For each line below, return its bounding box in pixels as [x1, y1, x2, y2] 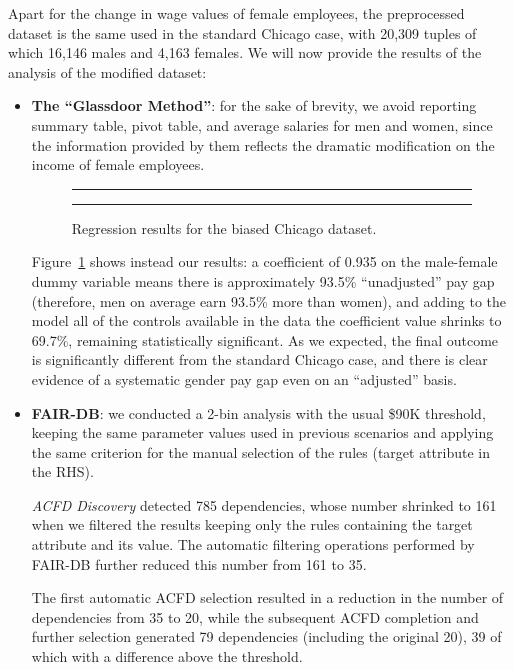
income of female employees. [31, 154, 205, 175]
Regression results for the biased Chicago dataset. [71, 217, 377, 238]
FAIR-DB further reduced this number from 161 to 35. [31, 553, 367, 574]
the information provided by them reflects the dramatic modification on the [31, 134, 495, 155]
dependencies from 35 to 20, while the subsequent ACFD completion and [31, 606, 479, 627]
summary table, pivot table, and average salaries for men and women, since [31, 114, 493, 135]
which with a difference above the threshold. [31, 646, 303, 667]
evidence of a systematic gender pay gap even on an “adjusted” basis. [31, 368, 457, 389]
